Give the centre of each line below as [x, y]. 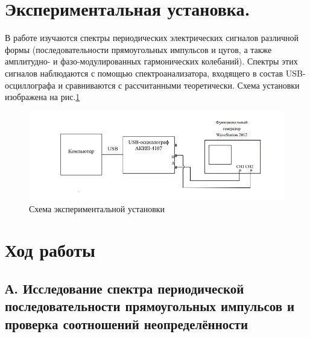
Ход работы [50, 250]
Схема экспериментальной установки [97, 208]
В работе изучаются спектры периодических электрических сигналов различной [152, 38]
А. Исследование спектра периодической [125, 288]
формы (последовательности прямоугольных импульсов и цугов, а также [138, 49]
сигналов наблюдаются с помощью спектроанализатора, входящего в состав [144, 73]
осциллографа [30, 85]
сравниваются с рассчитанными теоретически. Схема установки [182, 85]
